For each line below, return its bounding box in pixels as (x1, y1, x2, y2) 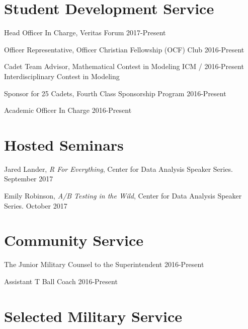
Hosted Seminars (4, 134, 124, 155)
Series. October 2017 (4, 200, 67, 211)
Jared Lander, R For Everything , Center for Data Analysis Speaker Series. (4, 163, 233, 174)
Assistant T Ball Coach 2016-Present (4, 276, 118, 286)
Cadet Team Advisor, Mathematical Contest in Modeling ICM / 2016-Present (4, 61, 244, 72)
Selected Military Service (4, 305, 182, 326)
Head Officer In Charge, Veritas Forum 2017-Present (4, 27, 166, 38)
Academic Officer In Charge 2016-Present (4, 105, 132, 115)
